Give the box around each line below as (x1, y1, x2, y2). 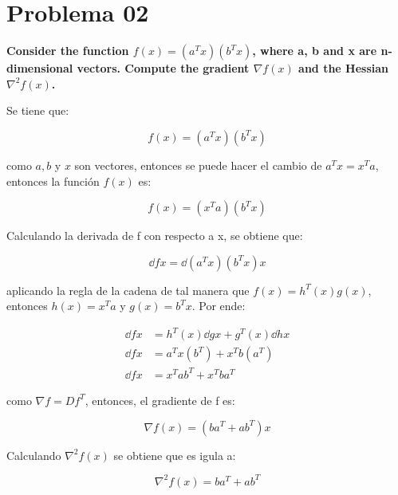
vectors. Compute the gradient (77, 60, 250, 77)
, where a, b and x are (252, 42, 377, 59)
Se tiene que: (6, 102, 69, 119)
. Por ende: (191, 297, 246, 314)
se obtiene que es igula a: (113, 446, 236, 463)
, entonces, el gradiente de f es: (85, 391, 235, 408)
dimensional (6, 60, 73, 77)
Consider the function (6, 42, 129, 59)
